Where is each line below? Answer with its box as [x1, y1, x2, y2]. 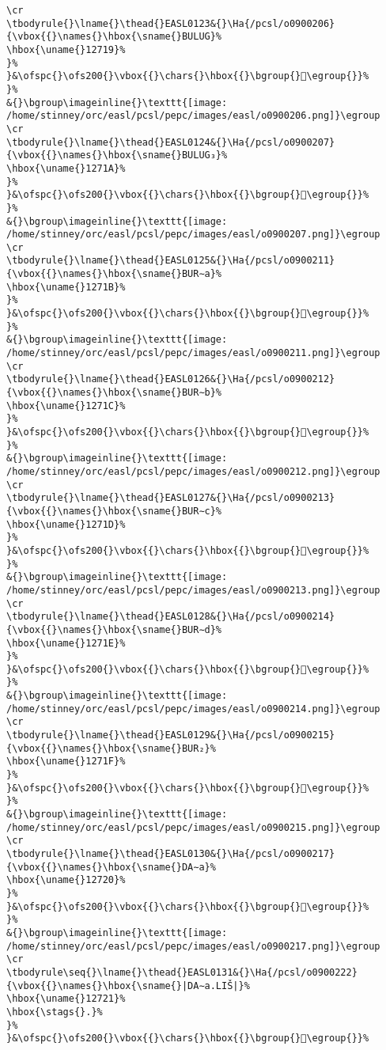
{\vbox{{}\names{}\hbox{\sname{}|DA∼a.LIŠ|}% [6, 980, 250, 991]
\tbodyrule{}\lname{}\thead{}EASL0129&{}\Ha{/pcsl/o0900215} [6, 730, 335, 741]
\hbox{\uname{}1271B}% [6, 281, 126, 293]
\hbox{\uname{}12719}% [6, 44, 126, 55]
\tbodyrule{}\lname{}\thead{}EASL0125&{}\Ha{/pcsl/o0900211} [6, 255, 335, 267]
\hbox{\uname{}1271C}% [6, 400, 126, 411]
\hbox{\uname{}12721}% [6, 993, 126, 1005]
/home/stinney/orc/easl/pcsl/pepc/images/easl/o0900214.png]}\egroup [6, 703, 380, 715]
